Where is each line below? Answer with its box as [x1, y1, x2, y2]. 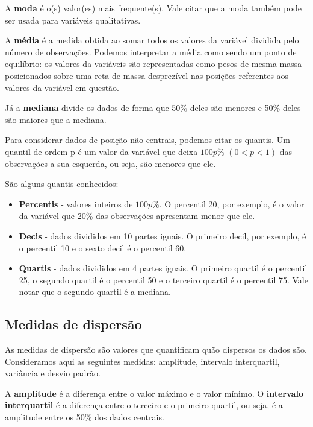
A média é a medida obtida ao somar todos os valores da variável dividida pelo [5, 34, 299, 46]
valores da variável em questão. [5, 81, 119, 93]
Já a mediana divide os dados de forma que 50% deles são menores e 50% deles [5, 101, 301, 114]
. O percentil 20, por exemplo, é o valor [159, 197, 305, 210]
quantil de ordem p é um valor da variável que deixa [5, 145, 198, 157]
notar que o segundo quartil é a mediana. [19, 285, 171, 298]
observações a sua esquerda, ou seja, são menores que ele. [5, 157, 216, 169]
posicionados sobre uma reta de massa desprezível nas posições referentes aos [5, 69, 289, 81]
